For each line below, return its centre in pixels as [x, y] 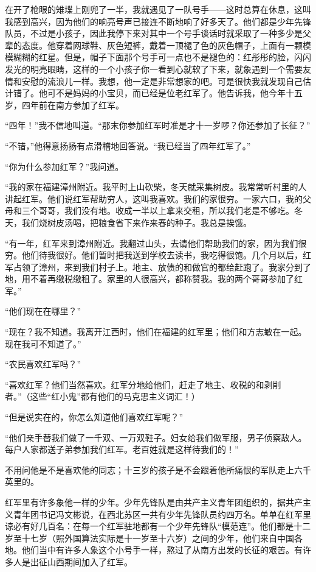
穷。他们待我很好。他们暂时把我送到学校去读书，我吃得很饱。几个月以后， [154, 255]
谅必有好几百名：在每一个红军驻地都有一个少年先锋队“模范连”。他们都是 [149, 526]
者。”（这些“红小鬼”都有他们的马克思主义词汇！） [102, 396]
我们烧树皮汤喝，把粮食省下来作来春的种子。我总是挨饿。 [136, 222]
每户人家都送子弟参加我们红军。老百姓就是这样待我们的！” [122, 449]
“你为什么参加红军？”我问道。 [64, 166]
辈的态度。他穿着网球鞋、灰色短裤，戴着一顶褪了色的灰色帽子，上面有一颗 [154, 45]
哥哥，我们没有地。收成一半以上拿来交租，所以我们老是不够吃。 [166, 210]
